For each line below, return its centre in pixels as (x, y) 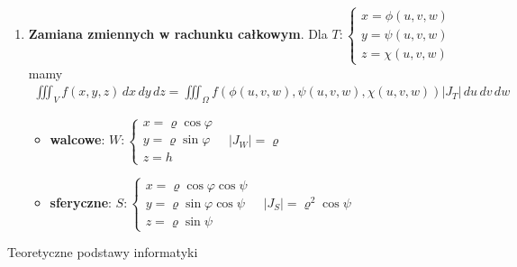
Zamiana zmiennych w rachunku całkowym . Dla (178, 34)
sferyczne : (81, 202)
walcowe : (77, 139)
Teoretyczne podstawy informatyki (103, 252)
